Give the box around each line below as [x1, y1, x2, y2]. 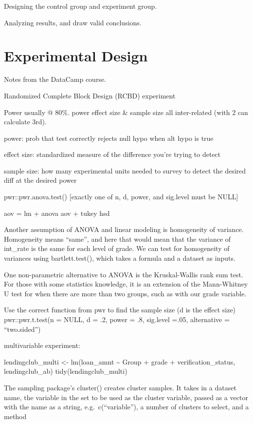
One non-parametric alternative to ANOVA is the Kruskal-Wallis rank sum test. [4, 269, 243, 279]
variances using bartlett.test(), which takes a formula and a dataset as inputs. [4, 253, 235, 263]
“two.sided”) [4, 324, 41, 334]
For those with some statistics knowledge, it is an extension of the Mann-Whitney [4, 279, 248, 289]
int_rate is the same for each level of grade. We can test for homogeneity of [4, 243, 230, 253]
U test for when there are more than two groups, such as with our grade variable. [4, 288, 247, 298]
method [4, 411, 27, 421]
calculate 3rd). [4, 116, 47, 127]
